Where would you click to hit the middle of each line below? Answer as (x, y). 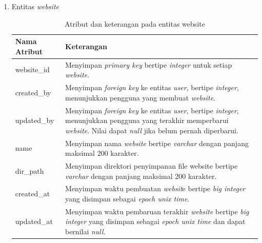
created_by (33, 92)
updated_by (35, 120)
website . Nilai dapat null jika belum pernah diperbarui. (152, 130)
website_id (32, 69)
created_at (33, 194)
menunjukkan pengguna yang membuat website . (140, 97)
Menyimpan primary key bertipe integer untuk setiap (148, 64)
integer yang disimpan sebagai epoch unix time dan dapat (155, 221)
